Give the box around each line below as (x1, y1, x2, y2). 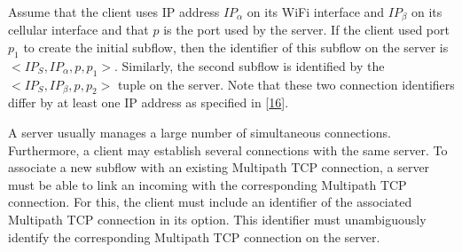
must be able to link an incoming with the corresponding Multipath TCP (8, 175, 407, 193)
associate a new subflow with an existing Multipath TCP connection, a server (8, 158, 430, 177)
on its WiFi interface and (247, 3, 385, 20)
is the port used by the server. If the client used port (163, 20, 450, 39)
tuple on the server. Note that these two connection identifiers (117, 75, 455, 93)
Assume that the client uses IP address (8, 3, 220, 20)
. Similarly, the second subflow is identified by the (114, 56, 385, 75)
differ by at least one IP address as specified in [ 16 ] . (8, 93, 289, 112)
